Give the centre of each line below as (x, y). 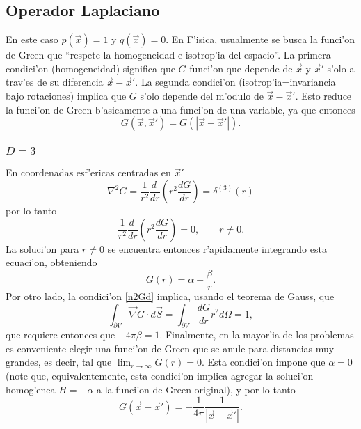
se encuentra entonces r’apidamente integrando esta (217, 248)
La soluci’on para (42, 248)
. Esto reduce (323, 95)
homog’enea (31, 389)
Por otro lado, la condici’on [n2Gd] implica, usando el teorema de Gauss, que (170, 296)
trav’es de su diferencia (55, 82)
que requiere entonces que (61, 335)
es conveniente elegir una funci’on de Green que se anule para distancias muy (170, 348)
